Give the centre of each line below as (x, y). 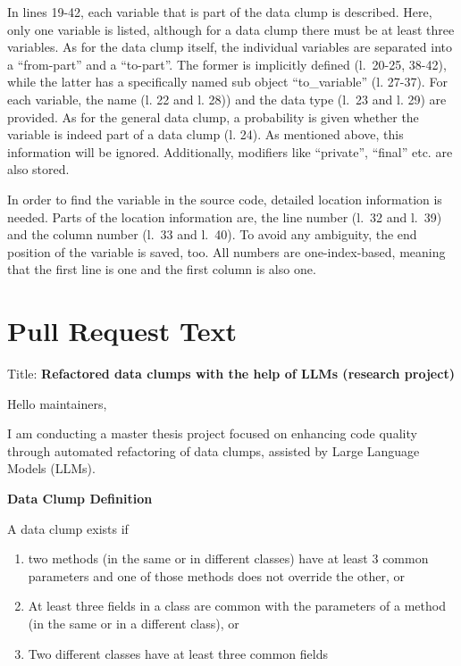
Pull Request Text (122, 331)
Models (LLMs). (51, 468)
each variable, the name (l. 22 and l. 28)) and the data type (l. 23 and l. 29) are (227, 99)
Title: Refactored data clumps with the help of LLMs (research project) (231, 374)
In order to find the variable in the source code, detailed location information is (225, 199)
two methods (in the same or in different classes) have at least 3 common (228, 558)
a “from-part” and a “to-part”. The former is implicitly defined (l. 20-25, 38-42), (227, 64)
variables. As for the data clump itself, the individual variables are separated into (230, 47)
